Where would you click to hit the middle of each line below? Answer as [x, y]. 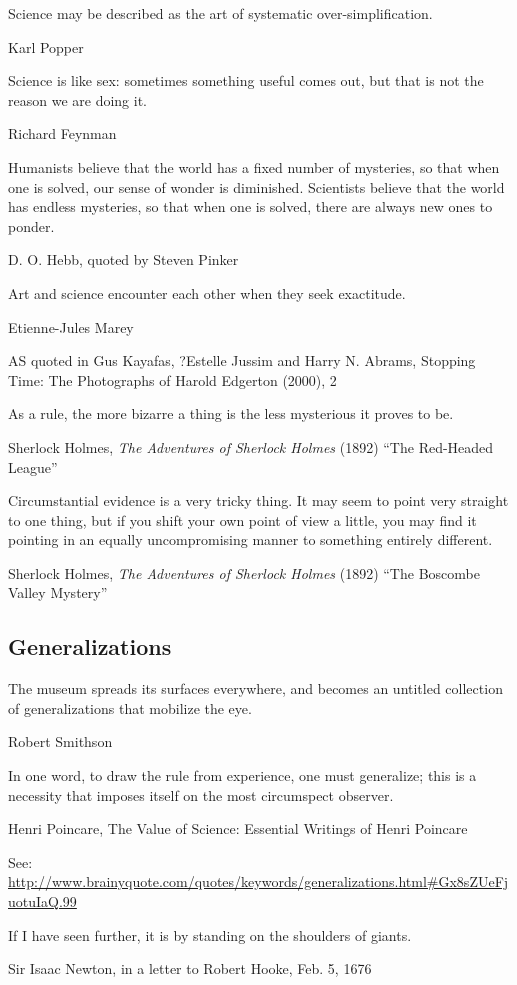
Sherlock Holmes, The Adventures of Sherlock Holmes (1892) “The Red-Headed [251, 446]
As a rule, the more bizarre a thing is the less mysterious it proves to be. [231, 413]
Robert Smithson [60, 741]
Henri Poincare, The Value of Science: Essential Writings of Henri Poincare [238, 828]
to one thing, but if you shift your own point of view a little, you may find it [242, 519]
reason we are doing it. [77, 99]
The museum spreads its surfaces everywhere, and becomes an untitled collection [255, 688]
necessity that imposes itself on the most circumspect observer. [201, 794]
